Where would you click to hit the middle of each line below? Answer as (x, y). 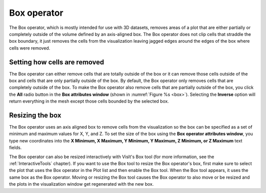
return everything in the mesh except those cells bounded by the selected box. (89, 101)
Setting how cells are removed (57, 62)
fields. (16, 148)
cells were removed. (30, 48)
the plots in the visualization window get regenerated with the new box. (82, 184)
